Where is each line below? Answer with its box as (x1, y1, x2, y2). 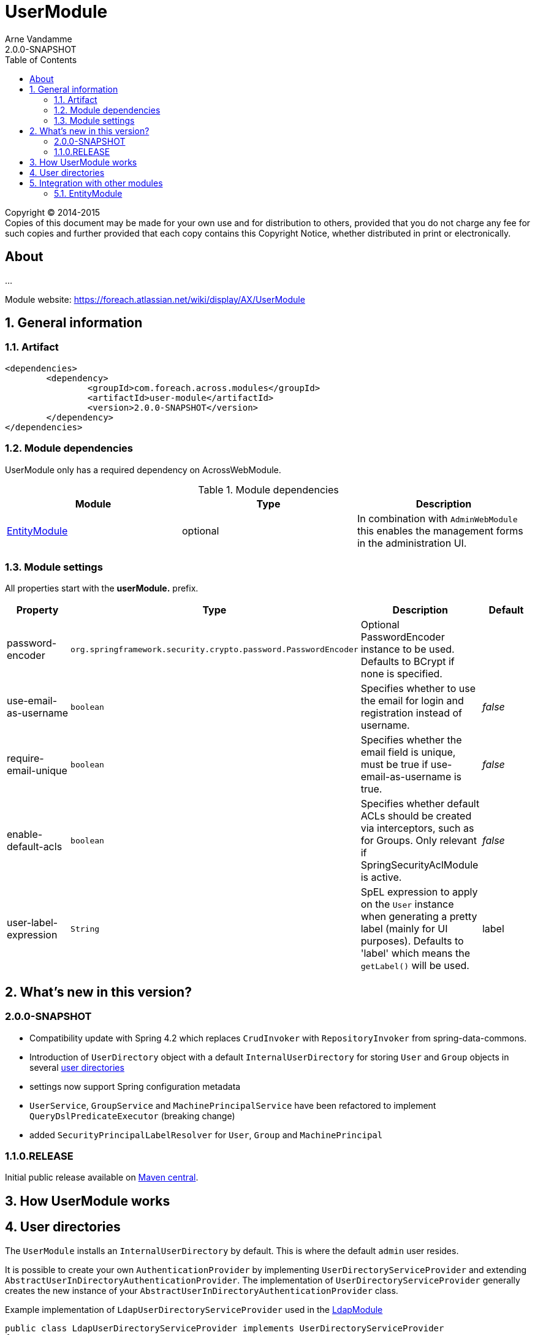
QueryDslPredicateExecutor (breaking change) (29, 1110, 235, 1121)
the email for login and (360, 694, 464, 707)
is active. (360, 871, 402, 884)
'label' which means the (360, 947, 471, 960)
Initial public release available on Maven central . (5, 1172, 199, 1183)
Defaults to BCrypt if (360, 655, 455, 668)
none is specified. (360, 667, 442, 680)
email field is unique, (360, 746, 456, 759)
